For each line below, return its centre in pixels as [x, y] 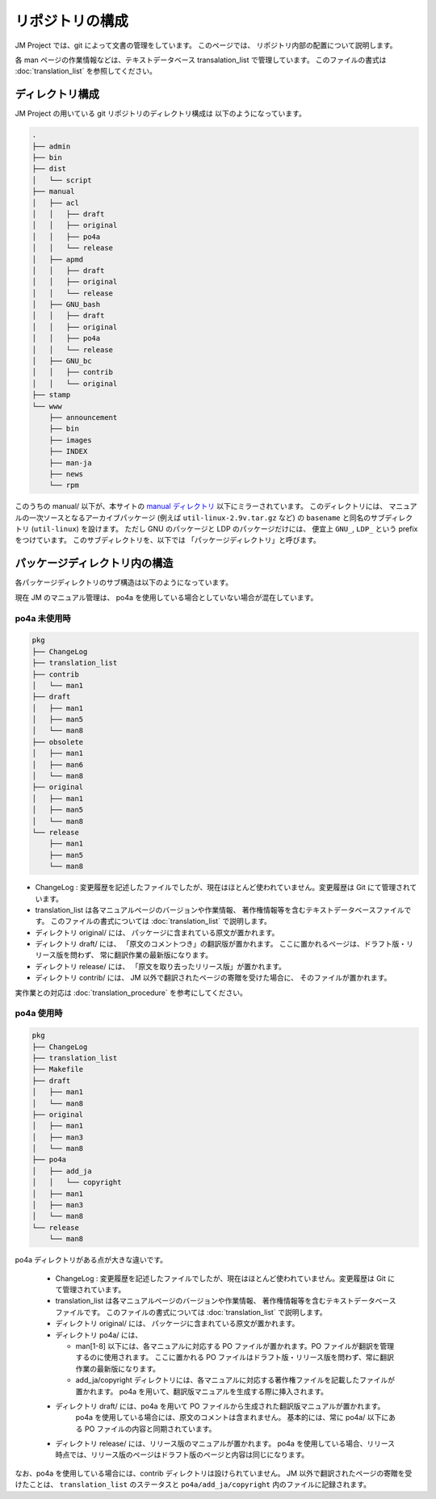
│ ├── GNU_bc [62, 361]
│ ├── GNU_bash [66, 304]
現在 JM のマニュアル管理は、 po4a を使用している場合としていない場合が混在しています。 [166, 597]
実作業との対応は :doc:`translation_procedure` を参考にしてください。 [131, 993]
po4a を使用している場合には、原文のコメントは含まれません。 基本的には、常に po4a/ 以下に [232, 1417]
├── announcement [83, 417]
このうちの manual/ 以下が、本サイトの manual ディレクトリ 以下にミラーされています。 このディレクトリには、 [201, 506]
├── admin [51, 146]
